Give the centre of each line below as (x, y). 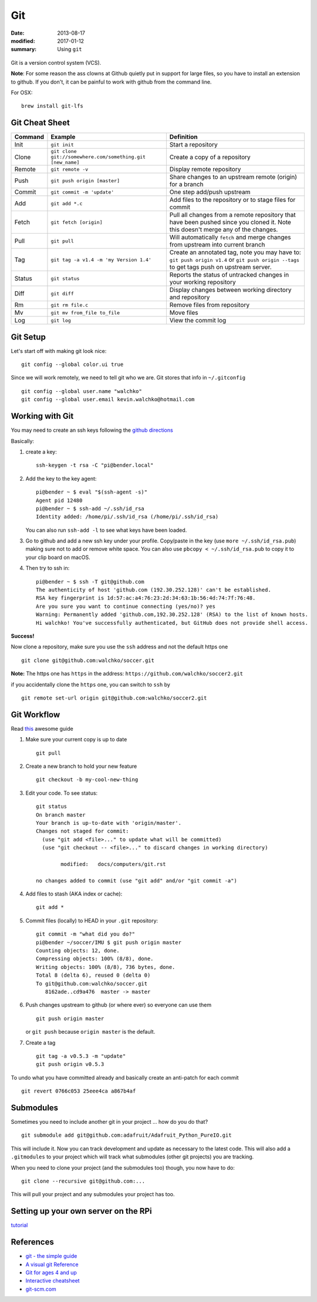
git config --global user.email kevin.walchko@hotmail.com (108, 399)
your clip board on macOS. (58, 557)
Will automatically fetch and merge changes (230, 237)
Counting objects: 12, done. (78, 951)
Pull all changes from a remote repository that (232, 215)
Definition (183, 137)
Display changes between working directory (230, 290)
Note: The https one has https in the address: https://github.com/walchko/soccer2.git (127, 674)
